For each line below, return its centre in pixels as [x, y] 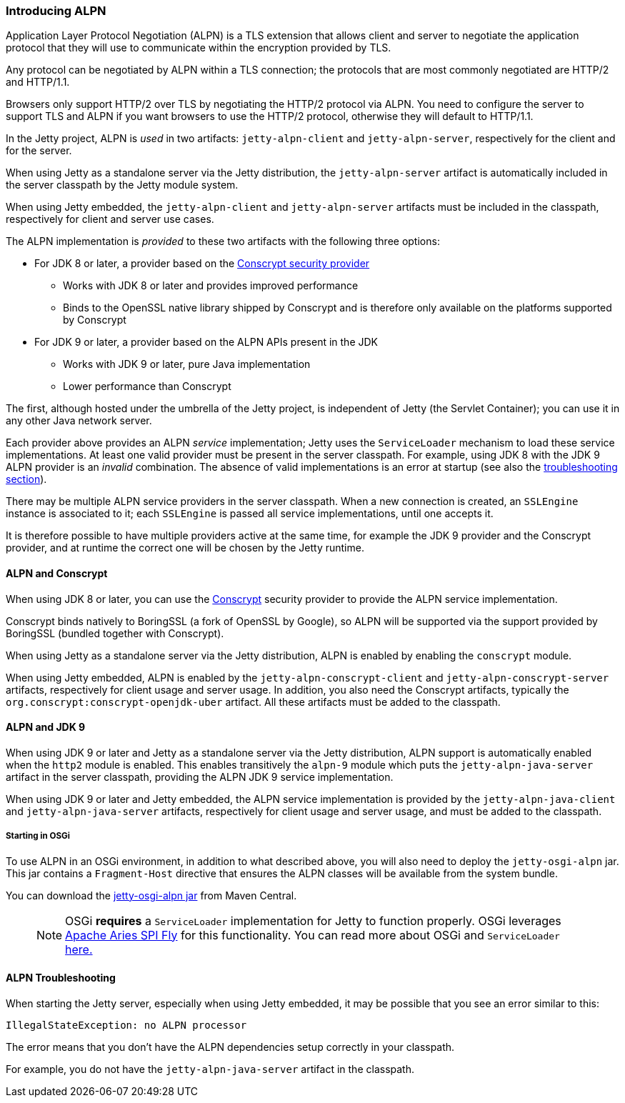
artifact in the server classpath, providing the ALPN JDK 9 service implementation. [200, 777]
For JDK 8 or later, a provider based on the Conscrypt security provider [202, 264]
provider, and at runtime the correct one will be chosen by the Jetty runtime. [185, 548]
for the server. [39, 151]
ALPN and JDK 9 [46, 727]
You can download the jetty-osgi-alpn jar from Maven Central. [151, 895]
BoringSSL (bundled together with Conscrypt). [115, 633]
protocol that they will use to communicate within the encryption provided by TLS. [199, 48]
